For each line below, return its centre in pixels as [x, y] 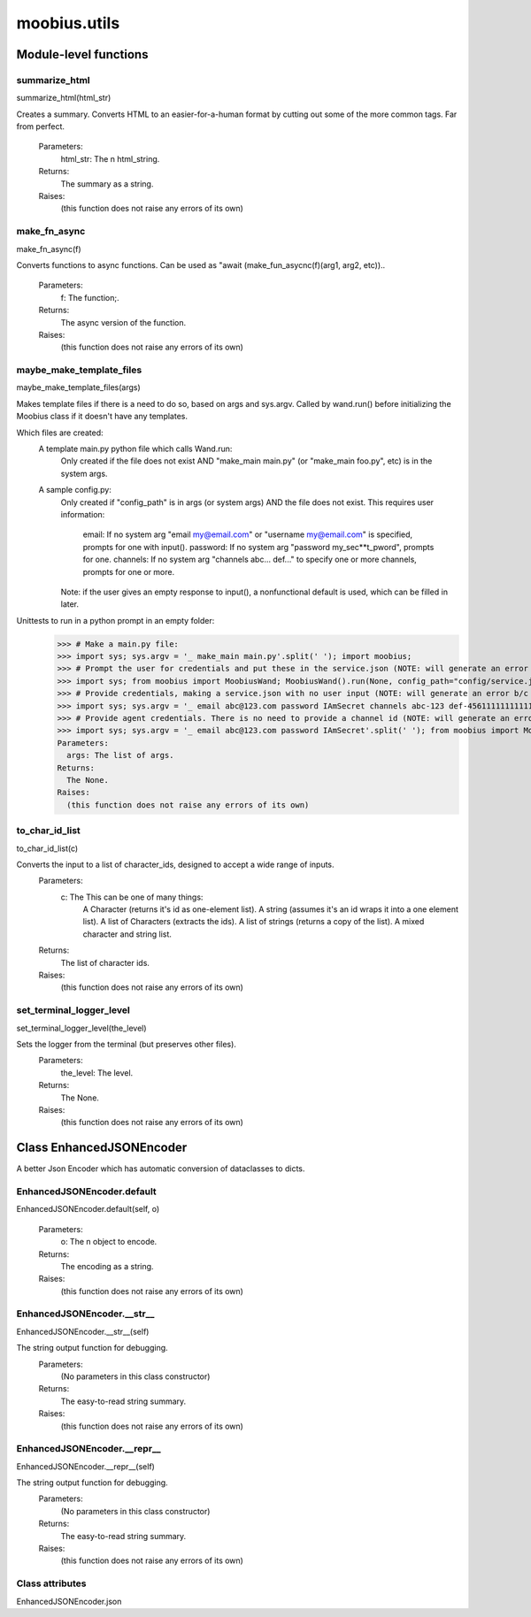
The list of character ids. [105, 962]
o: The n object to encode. [109, 1242]
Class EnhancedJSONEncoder [102, 1148]
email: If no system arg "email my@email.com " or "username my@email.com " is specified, [248, 534]
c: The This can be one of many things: [132, 897]
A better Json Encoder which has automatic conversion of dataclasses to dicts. [161, 1169]
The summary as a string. [107, 184]
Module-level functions [82, 54]
